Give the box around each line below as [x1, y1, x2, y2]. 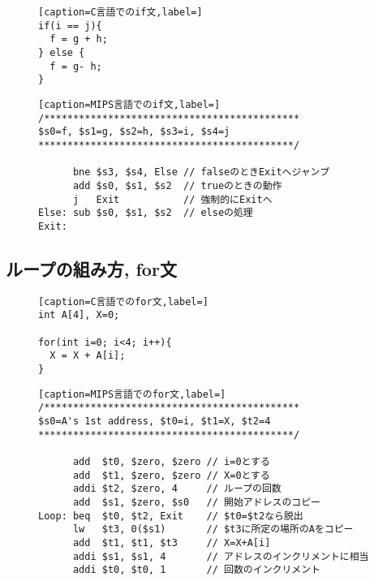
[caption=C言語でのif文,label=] [38, 6, 203, 18]
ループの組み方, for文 [6, 256, 177, 281]
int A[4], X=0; [38, 309, 120, 321]
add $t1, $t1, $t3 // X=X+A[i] [72, 536, 271, 549]
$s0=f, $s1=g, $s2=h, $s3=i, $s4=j [38, 126, 230, 138]
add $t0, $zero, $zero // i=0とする [72, 455, 270, 467]
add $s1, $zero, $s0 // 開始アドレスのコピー [72, 496, 320, 508]
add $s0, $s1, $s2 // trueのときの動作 [72, 179, 282, 192]
